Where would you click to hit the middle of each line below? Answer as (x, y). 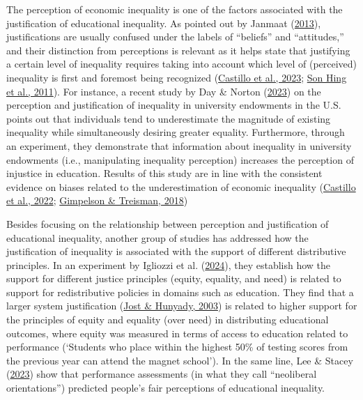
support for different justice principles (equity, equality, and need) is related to (174, 278)
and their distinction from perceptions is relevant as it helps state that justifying (178, 50)
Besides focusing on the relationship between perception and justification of (168, 223)
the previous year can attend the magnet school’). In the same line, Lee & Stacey (180, 360)
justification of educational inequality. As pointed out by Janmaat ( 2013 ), (164, 23)
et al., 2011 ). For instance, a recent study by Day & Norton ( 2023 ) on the (164, 91)
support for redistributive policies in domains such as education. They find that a (180, 292)
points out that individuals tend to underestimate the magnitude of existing (169, 118)
